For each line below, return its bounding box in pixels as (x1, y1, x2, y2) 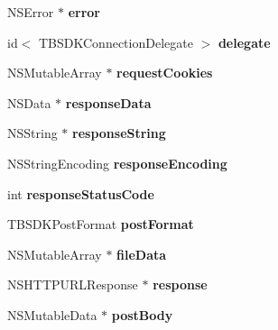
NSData (7, 93, 51, 112)
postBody (111, 305, 173, 324)
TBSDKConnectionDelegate (39, 32, 193, 51)
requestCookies (116, 63, 213, 82)
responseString (72, 124, 166, 142)
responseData (65, 93, 152, 112)
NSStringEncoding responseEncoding (7, 153, 227, 172)
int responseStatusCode (7, 184, 154, 203)
